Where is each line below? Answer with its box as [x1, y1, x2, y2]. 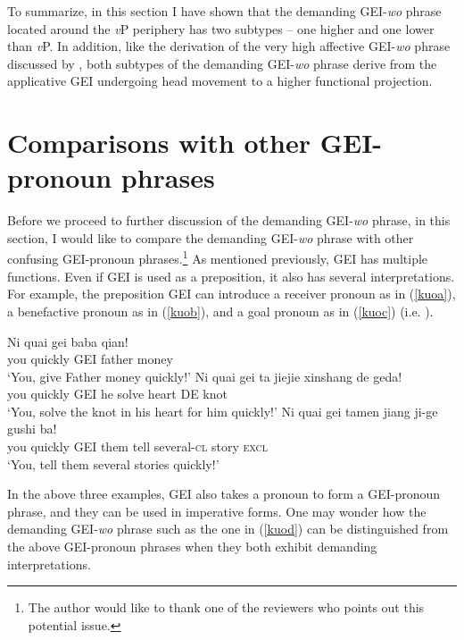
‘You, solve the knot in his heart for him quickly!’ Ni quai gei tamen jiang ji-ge [7, 401, 438, 420]
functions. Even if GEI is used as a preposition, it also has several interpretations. [7, 266, 455, 285]
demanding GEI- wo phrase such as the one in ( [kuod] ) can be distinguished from [7, 519, 449, 538]
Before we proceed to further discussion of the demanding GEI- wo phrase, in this [7, 211, 451, 230]
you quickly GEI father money [7, 349, 173, 368]
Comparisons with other [7, 124, 311, 161]
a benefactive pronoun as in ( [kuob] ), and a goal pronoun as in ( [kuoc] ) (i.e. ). [7, 301, 434, 320]
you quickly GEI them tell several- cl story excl [7, 437, 268, 456]
